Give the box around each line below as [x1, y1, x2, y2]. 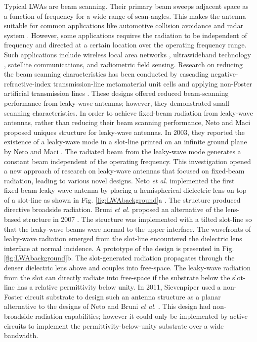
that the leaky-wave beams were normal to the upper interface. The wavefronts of [4, 223, 251, 234]
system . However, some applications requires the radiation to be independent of [4, 30, 247, 40]
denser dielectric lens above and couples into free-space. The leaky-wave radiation [4, 262, 251, 273]
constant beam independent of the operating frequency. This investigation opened [4, 156, 251, 166]
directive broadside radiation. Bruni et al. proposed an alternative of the [4, 204, 223, 214]
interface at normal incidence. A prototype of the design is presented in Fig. [4, 243, 234, 253]
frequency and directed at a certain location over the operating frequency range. [4, 40, 247, 50]
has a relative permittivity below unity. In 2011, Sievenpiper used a [17, 282, 221, 292]
